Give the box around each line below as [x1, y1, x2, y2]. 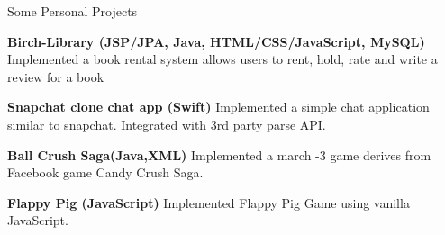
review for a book [7, 67, 104, 86]
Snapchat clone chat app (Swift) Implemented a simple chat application [7, 97, 430, 116]
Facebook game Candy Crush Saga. [7, 163, 204, 182]
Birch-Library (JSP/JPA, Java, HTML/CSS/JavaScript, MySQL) [7, 32, 425, 50]
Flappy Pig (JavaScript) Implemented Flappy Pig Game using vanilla [7, 193, 410, 212]
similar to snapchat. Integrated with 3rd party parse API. [7, 114, 326, 133]
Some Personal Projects [7, 2, 138, 20]
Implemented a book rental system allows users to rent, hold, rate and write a [7, 50, 438, 68]
